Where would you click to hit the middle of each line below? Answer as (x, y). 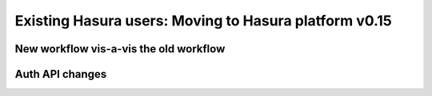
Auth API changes (61, 74)
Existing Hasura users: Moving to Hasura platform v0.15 (203, 21)
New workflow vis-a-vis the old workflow (120, 49)
